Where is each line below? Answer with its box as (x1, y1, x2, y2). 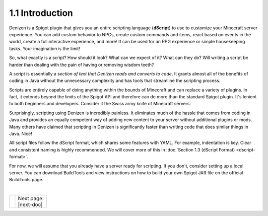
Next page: (18, 195, 44, 202)
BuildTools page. (9, 177, 44, 183)
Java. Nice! (9, 131, 32, 137)
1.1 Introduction (9, 7, 73, 18)
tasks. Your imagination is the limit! (9, 45, 80, 52)
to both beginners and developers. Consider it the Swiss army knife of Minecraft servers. (9, 101, 191, 107)
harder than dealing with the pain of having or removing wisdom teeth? (9, 62, 154, 68)
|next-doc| (18, 201, 43, 208)
